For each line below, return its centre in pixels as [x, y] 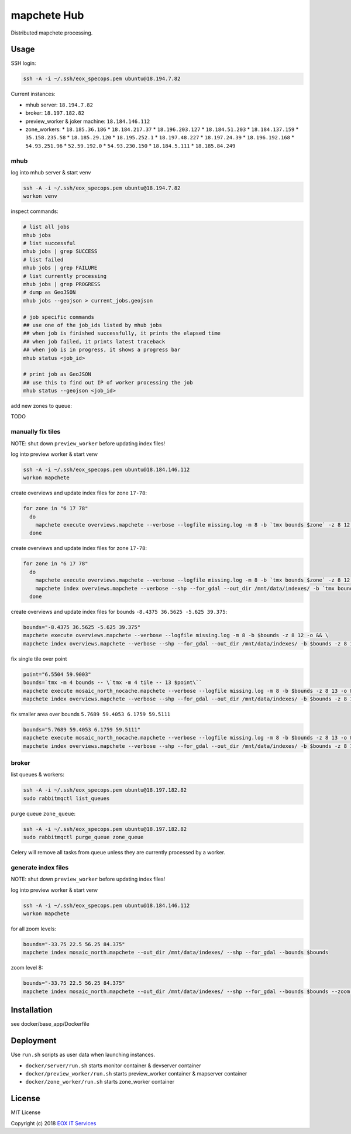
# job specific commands [59, 317]
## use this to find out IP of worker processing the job [108, 382]
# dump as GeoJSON [49, 292]
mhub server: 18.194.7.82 [59, 105]
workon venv [40, 196]
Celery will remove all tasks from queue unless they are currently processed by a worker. [118, 853]
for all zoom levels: [34, 929]
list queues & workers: [37, 775]
